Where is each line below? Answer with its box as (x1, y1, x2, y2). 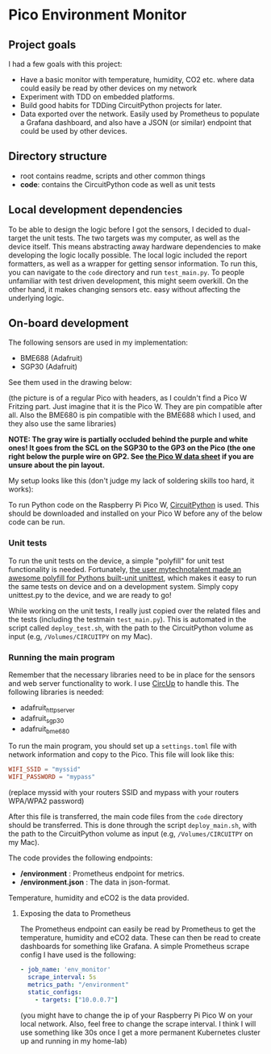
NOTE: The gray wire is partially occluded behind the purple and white (8, 434, 248, 445)
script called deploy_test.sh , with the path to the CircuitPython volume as (8, 623, 254, 633)
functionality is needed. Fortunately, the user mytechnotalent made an (8, 564, 242, 574)
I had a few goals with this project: (8, 59, 123, 69)
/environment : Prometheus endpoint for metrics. (19, 869, 185, 879)
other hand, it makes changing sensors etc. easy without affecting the (8, 284, 240, 294)
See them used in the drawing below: (8, 378, 132, 387)
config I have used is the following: (19, 950, 136, 960)
